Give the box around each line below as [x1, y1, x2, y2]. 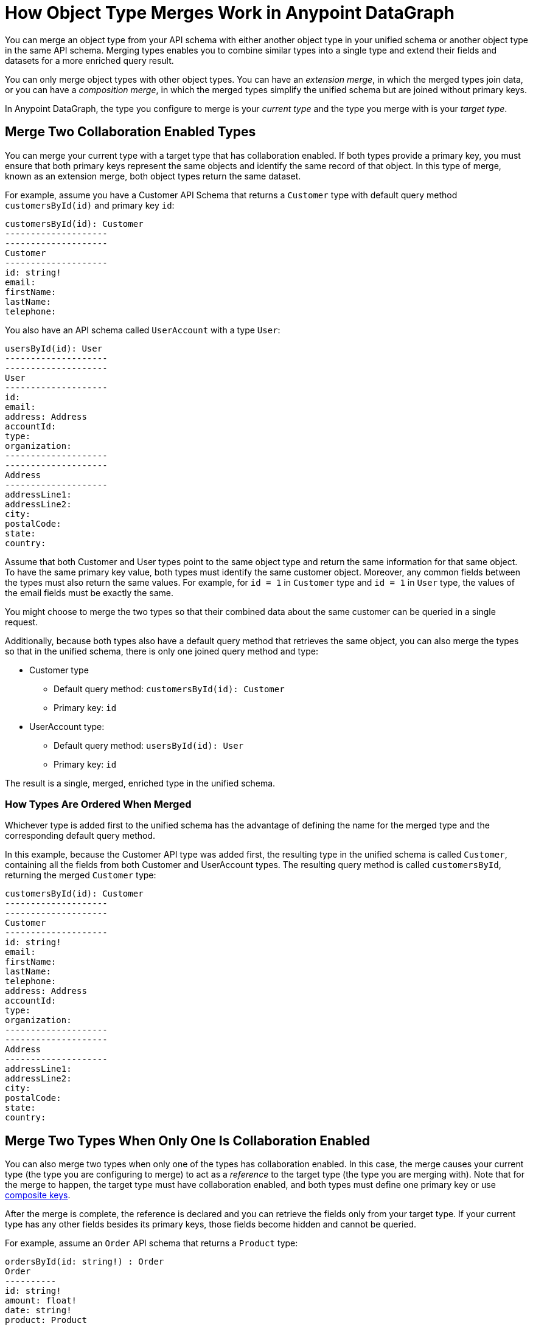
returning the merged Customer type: [5, 870, 156, 881]
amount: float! [5, 1296, 77, 1306]
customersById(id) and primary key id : [5, 200, 175, 210]
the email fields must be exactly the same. [5, 587, 173, 598]
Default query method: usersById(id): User [54, 740, 244, 751]
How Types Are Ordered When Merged [5, 797, 192, 810]
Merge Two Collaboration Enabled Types [5, 124, 256, 140]
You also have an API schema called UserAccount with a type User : [5, 324, 280, 335]
